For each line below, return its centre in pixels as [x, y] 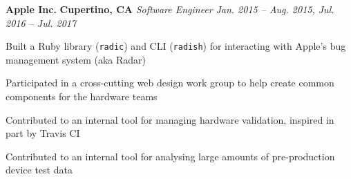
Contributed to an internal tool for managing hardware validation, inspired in [170, 119]
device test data [39, 170]
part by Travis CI [43, 133]
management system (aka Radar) [76, 59]
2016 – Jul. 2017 [41, 22]
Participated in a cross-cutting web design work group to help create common [170, 83]
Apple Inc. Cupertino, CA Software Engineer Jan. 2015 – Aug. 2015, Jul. [170, 9]
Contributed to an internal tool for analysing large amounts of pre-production [170, 156]
